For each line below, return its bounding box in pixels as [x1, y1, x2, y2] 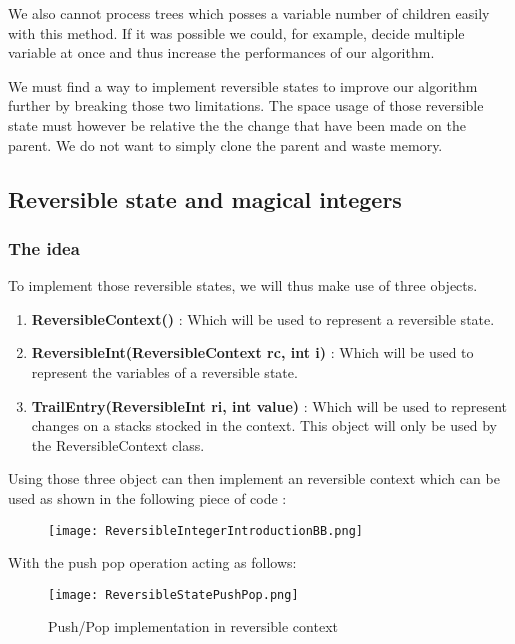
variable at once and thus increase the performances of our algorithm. [8, 42, 435, 63]
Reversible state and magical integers [8, 183, 402, 214]
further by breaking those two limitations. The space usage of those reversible [8, 95, 484, 116]
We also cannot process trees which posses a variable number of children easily [8, 3, 490, 23]
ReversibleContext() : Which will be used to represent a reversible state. [31, 308, 495, 329]
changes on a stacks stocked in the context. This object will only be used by [31, 415, 497, 436]
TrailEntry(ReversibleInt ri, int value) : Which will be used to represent [31, 395, 508, 416]
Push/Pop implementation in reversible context [48, 616, 338, 637]
